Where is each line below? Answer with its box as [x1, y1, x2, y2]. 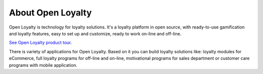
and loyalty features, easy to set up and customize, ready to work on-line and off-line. [9, 30, 182, 36]
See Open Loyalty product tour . [9, 40, 72, 45]
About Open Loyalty [9, 7, 92, 18]
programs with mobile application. [9, 62, 77, 68]
